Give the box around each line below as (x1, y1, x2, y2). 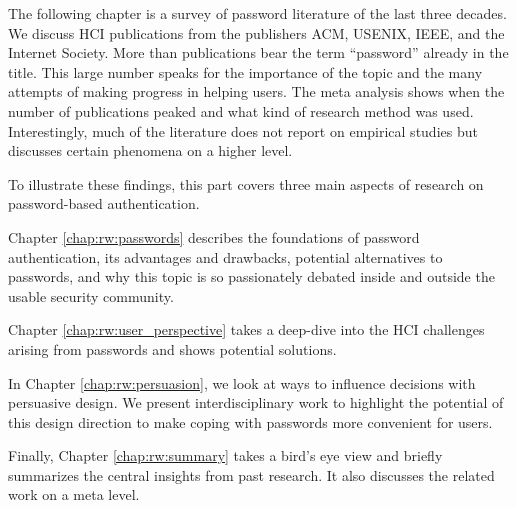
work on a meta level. (8, 484, 140, 505)
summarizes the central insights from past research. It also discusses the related (8, 464, 495, 485)
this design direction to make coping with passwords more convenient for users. (8, 411, 493, 432)
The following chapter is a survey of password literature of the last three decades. (8, 3, 507, 23)
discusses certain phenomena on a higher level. (8, 140, 293, 161)
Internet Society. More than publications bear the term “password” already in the (8, 42, 509, 63)
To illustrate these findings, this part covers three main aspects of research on (8, 173, 484, 194)
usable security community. (8, 285, 174, 306)
